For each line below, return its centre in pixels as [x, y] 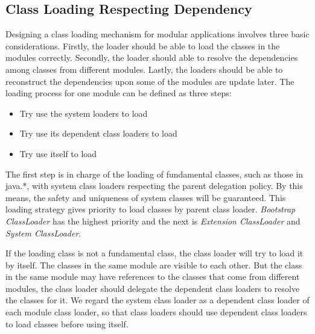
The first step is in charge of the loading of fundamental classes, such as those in [154, 174]
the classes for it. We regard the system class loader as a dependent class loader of [157, 300]
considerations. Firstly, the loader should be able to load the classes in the [143, 45]
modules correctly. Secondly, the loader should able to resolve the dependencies [152, 57]
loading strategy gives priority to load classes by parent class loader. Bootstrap [151, 209]
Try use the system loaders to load [84, 113]
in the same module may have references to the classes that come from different [153, 277]
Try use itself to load [58, 153]
